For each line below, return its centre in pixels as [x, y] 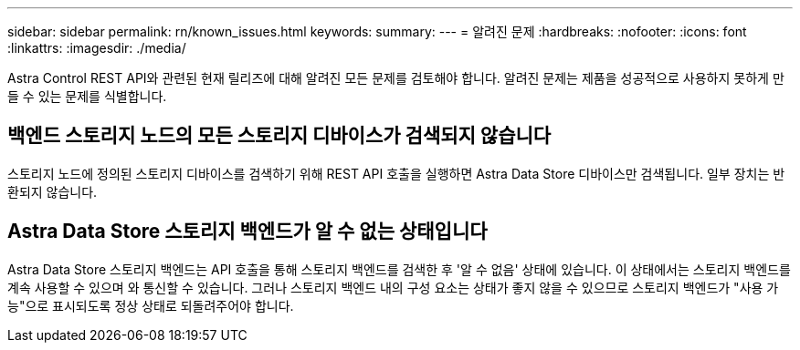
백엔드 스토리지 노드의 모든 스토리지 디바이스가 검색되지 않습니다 [279, 136]
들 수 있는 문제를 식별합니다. [87, 96]
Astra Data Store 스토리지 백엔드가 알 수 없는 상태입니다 [247, 232]
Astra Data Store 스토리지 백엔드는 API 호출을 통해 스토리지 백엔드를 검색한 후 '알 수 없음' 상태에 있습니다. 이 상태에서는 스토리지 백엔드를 [399, 269]
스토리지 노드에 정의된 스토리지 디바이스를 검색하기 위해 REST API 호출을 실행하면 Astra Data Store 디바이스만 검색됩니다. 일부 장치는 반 [396, 173]
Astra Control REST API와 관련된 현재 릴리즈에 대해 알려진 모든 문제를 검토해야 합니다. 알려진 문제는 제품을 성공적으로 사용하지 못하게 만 [396, 78]
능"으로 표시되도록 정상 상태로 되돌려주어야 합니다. [151, 305]
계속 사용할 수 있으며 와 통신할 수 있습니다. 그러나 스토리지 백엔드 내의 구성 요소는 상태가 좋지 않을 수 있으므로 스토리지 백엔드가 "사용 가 [393, 287]
